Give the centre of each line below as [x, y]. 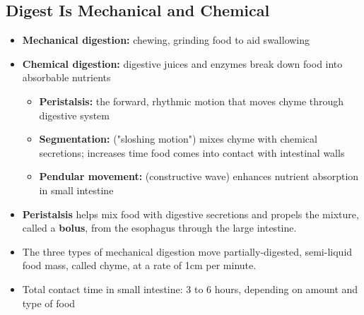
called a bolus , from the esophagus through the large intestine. [159, 228]
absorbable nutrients [66, 77]
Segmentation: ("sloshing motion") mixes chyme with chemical [178, 139]
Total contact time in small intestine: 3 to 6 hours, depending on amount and [190, 289]
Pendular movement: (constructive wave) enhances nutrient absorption [199, 176]
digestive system [74, 115]
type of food [49, 303]
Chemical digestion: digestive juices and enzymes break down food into [182, 63]
